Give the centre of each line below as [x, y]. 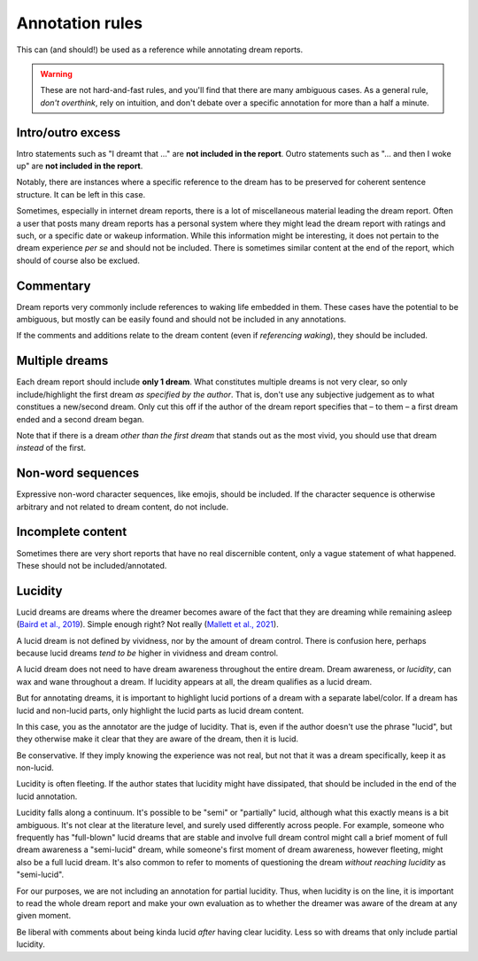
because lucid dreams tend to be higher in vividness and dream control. [147, 653]
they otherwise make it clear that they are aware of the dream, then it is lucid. [158, 739]
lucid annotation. [47, 796]
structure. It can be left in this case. [81, 194]
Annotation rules [80, 23]
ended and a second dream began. [81, 419]
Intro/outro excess [69, 132]
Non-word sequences [78, 473]
